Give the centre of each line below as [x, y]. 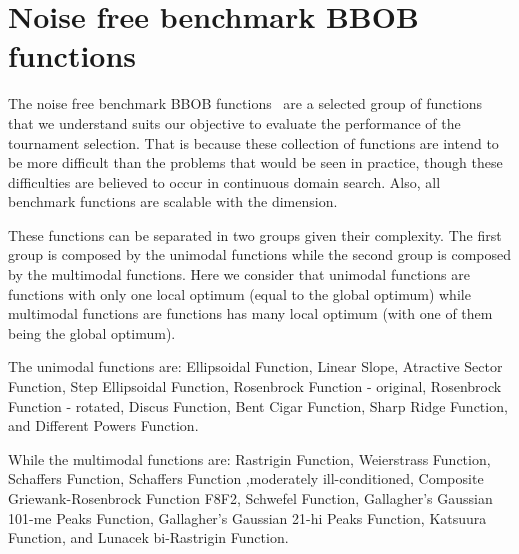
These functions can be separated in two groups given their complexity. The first [255, 234]
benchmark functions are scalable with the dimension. [173, 201]
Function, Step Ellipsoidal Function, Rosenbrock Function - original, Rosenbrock [255, 386]
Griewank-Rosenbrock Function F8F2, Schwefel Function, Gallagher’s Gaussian [250, 498]
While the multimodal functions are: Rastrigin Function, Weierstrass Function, [249, 458]
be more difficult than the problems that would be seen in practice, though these [255, 162]
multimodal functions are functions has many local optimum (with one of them [250, 313]
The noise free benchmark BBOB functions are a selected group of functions [245, 103]
